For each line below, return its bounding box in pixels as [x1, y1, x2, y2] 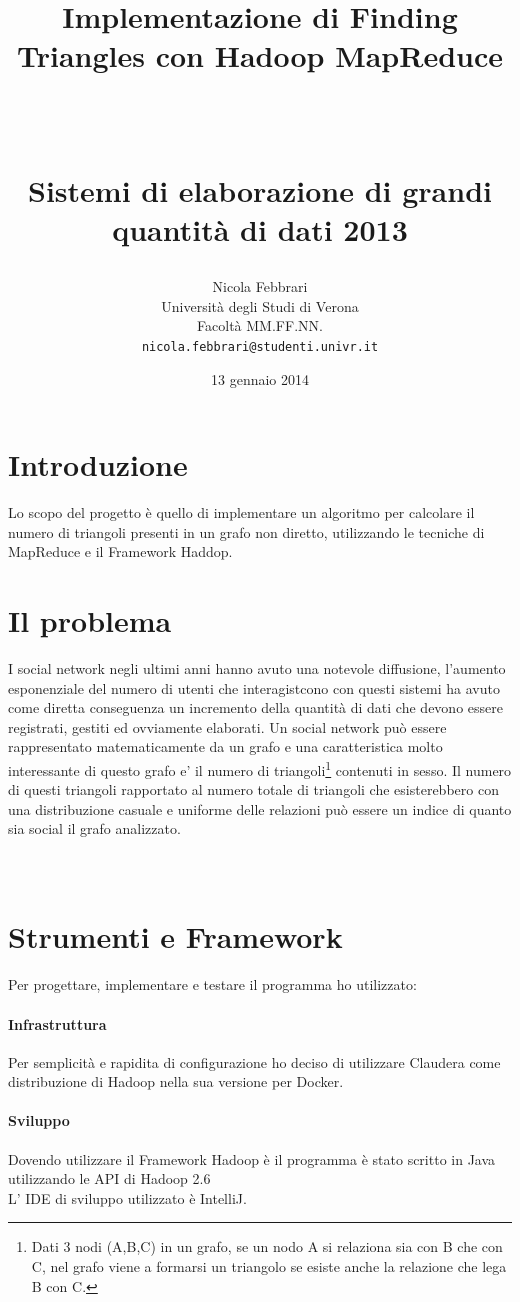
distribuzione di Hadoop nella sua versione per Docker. [8, 1071, 344, 1092]
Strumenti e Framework [8, 916, 343, 957]
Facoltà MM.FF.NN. [197, 315, 323, 336]
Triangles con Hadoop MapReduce [16, 35, 504, 76]
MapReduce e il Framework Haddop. [8, 541, 233, 562]
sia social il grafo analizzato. [8, 818, 181, 839]
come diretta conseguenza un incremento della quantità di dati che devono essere [8, 697, 503, 718]
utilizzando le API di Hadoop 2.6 [8, 1168, 211, 1189]
